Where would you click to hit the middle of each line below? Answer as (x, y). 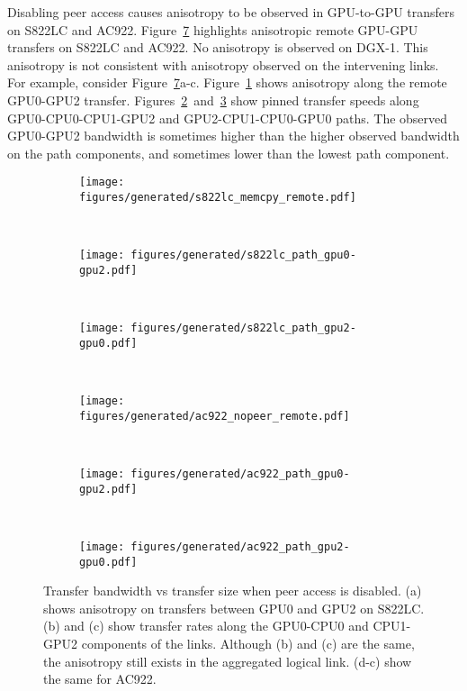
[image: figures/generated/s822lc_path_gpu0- (218, 255)
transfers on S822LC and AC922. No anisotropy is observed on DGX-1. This (218, 47)
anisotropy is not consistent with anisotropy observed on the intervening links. (223, 64)
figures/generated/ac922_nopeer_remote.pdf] (215, 416)
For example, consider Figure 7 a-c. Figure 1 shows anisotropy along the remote (227, 82)
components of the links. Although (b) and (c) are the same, (248, 643)
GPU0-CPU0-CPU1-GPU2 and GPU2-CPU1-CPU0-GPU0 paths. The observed (228, 118)
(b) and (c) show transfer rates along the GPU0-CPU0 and (206, 626)
